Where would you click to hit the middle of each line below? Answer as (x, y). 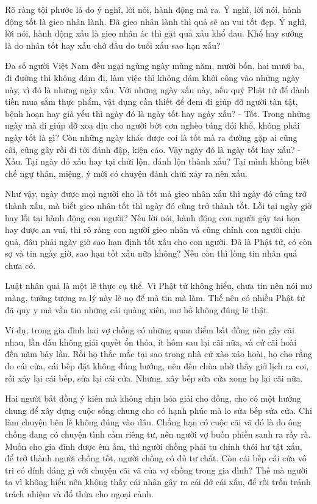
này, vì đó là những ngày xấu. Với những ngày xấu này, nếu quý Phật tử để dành (157, 89)
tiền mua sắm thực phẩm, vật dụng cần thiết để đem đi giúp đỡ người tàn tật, (151, 101)
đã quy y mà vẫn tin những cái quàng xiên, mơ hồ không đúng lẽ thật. (137, 309)
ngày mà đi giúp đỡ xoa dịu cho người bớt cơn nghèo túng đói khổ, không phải (152, 125)
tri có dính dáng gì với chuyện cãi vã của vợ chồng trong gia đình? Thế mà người (156, 470)
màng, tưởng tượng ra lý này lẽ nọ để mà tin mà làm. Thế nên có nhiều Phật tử (155, 298)
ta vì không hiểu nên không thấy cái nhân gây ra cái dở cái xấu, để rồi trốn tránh (158, 482)
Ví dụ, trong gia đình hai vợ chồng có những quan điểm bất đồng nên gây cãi (150, 330)
